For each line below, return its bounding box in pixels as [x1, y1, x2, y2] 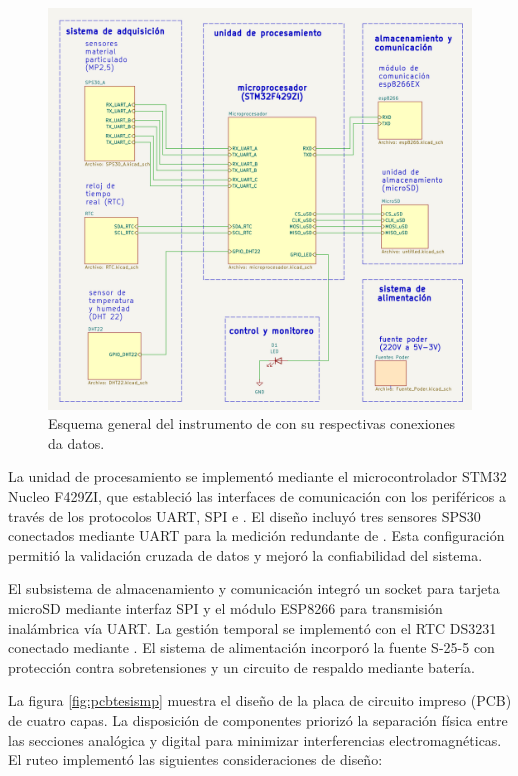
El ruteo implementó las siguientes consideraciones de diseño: [8, 749, 383, 770]
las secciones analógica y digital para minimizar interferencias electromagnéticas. [8, 729, 502, 750]
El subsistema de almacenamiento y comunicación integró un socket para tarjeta [8, 578, 500, 599]
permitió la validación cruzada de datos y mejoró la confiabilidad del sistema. [8, 544, 483, 565]
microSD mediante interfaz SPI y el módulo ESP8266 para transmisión [8, 597, 443, 618]
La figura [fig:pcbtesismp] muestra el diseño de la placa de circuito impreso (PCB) [8, 690, 512, 711]
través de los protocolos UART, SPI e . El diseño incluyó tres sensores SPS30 [8, 505, 481, 526]
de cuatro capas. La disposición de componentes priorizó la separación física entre [8, 709, 508, 730]
